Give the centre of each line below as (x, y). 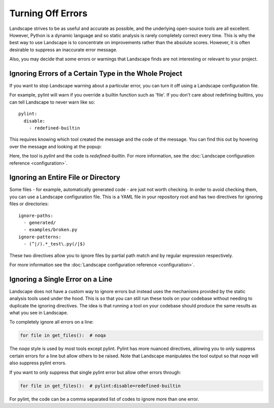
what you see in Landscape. (39, 313)
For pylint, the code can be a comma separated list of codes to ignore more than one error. (104, 399)
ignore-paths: (36, 215)
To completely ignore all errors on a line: (52, 322)
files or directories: (29, 204)
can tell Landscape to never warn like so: (52, 102)
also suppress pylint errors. (38, 363)
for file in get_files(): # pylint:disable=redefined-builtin (100, 386)
